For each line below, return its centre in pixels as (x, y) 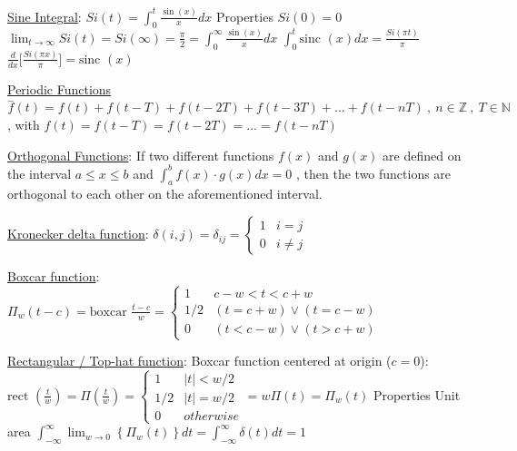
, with (24, 124)
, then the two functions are (374, 173)
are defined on (422, 155)
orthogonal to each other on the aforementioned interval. (165, 194)
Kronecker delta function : (78, 234)
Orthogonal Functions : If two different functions (141, 155)
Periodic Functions (60, 88)
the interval (40, 173)
